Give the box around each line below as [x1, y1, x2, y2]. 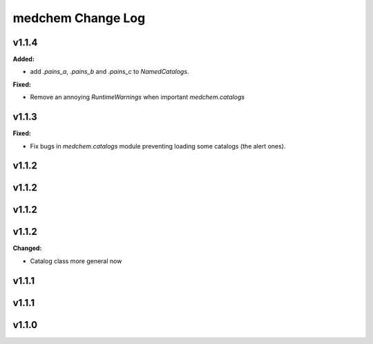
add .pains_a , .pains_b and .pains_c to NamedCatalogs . [30, 68, 189, 76]
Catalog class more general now [30, 256, 122, 265]
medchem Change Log [12, 10, 146, 26]
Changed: [12, 244, 42, 252]
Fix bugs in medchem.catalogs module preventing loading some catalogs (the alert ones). [30, 142, 286, 150]
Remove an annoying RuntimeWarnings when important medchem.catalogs [30, 93, 245, 102]
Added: [12, 55, 35, 64]
